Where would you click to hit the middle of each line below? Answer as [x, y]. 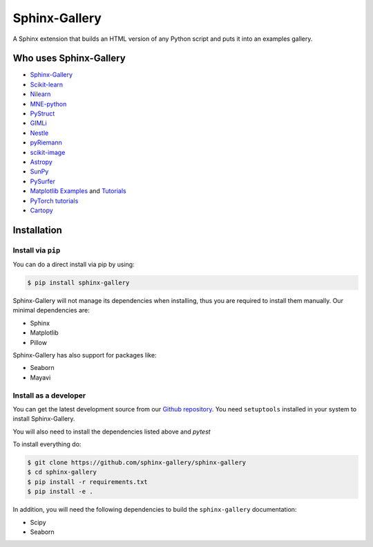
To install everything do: [47, 444]
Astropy [41, 162]
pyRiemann [46, 142]
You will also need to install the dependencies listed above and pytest [112, 432]
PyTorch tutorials [54, 201]
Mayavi [40, 378]
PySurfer [42, 181]
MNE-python [48, 104]
